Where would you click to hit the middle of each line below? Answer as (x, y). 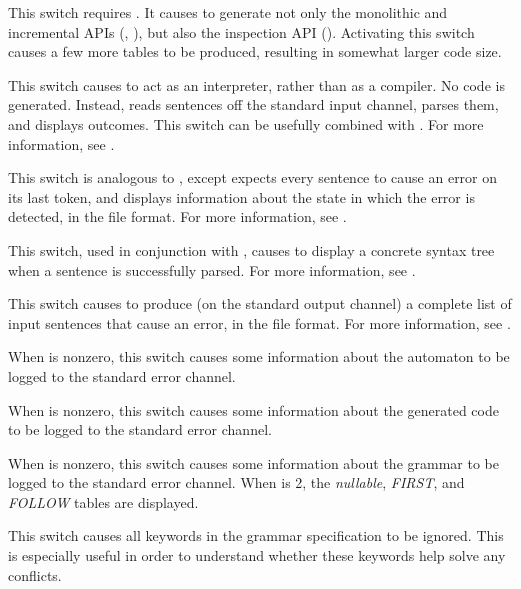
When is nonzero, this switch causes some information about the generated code (253, 409)
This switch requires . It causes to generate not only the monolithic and (228, 12)
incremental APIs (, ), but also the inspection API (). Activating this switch (241, 31)
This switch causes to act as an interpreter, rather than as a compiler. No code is (256, 84)
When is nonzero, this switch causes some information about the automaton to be (259, 356)
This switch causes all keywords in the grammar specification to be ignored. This (256, 535)
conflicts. (35, 574)
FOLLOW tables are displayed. (103, 501)
